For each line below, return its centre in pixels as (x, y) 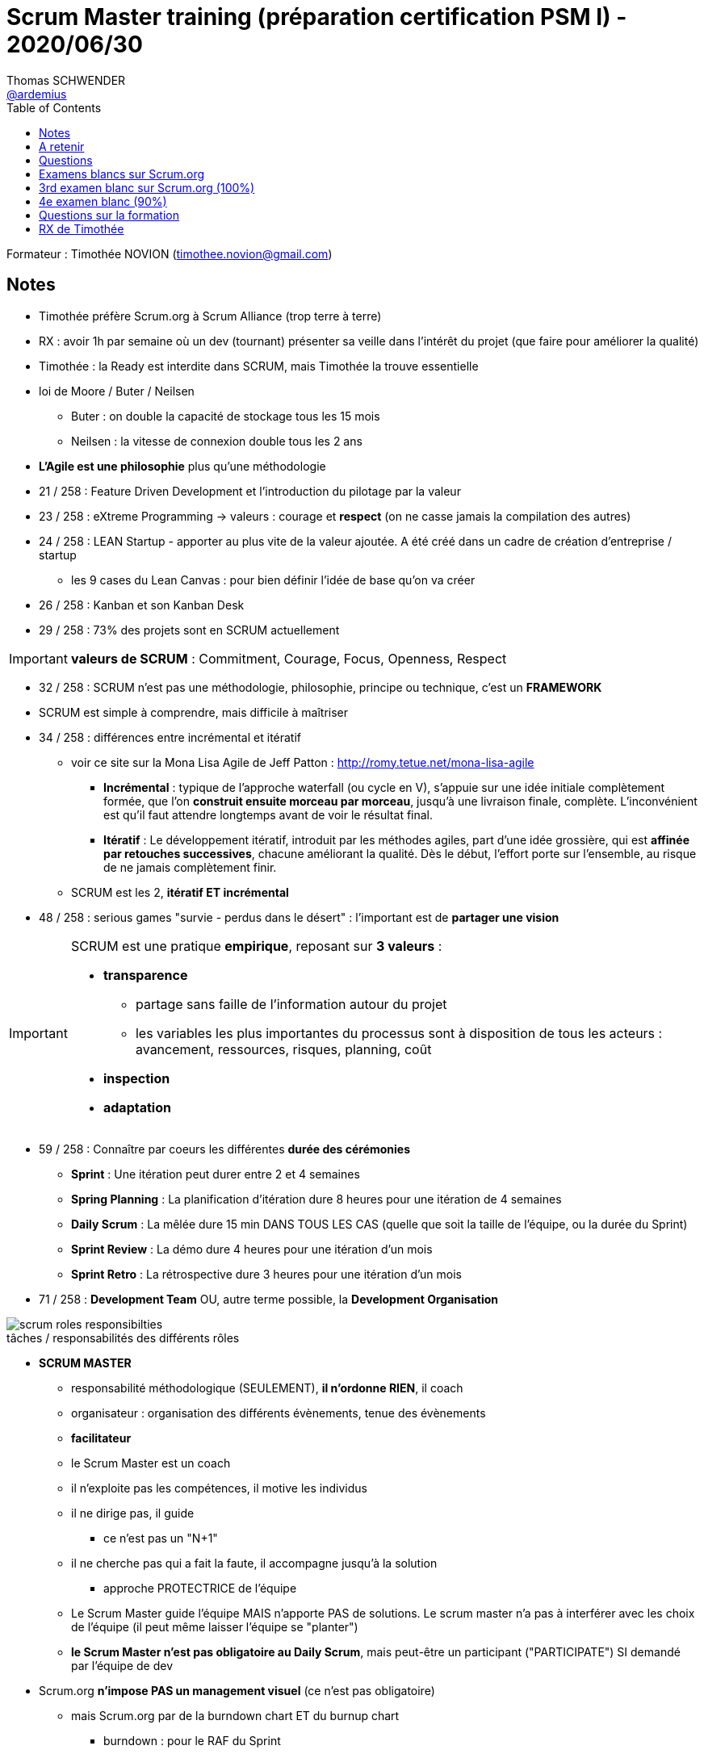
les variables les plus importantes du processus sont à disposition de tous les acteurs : (399, 1033)
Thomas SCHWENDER (66, 80)
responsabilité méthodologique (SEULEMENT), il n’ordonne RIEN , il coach (267, 1388)
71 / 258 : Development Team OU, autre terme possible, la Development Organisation (269, 1299)
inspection (136, 1078)
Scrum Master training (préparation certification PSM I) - (317, 17)
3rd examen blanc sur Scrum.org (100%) (147, 187)
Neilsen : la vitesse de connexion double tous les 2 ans (217, 441)
